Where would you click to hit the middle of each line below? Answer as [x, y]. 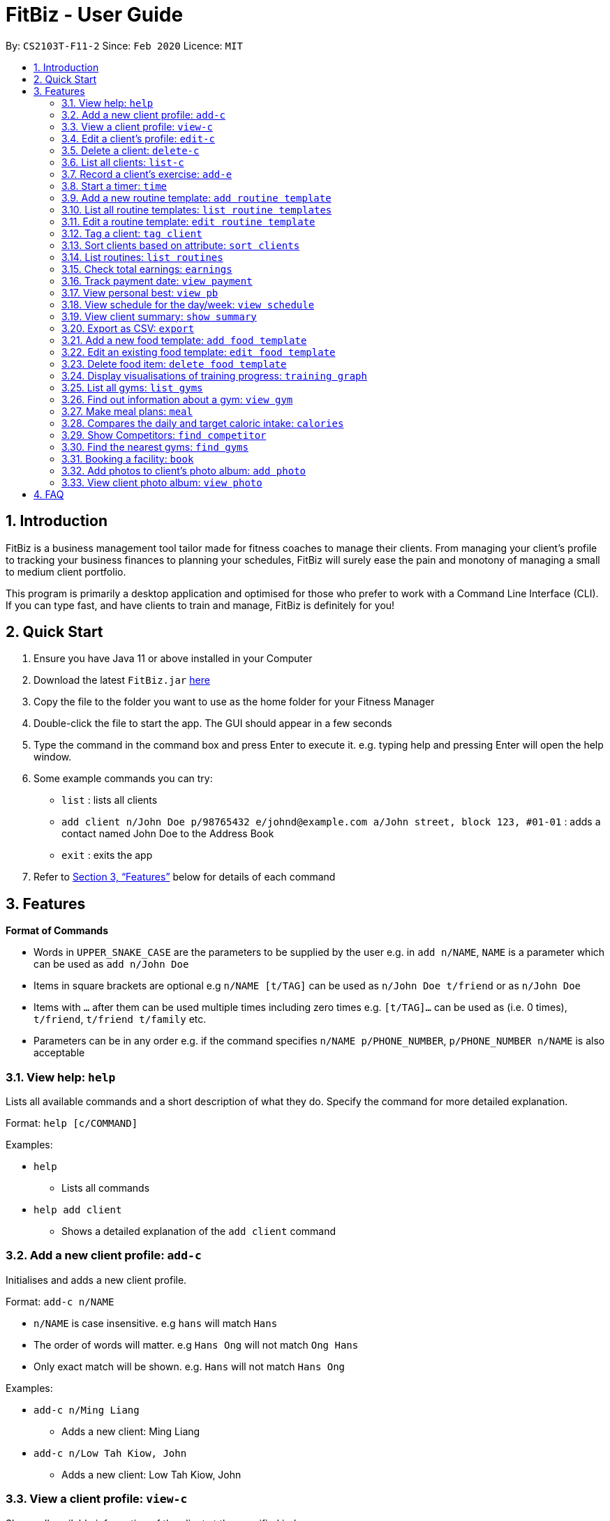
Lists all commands [106, 1188]
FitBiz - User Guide [95, 15]
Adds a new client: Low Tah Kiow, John [151, 1474]
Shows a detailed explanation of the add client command [199, 1231]
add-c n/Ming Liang [87, 1410]
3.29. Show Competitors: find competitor [164, 435]
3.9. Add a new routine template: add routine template [196, 197]
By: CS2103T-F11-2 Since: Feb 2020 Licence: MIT [124, 45]
